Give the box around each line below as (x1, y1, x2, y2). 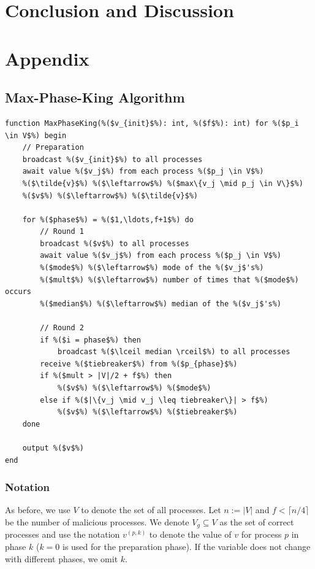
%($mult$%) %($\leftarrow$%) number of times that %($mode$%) (40, 275, 299, 284)
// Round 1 (40, 227, 84, 236)
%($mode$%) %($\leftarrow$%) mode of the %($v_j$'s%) (40, 263, 264, 273)
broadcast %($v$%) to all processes (40, 239, 189, 248)
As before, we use (5, 503, 70, 516)
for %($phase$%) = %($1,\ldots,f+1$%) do (22, 215, 194, 224)
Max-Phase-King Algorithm (5, 88, 185, 107)
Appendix (5, 45, 89, 71)
